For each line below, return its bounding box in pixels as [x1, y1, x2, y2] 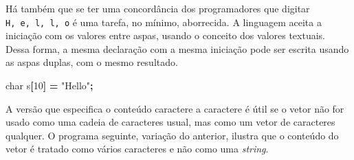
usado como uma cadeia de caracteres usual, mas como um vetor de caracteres [5, 115, 335, 129]
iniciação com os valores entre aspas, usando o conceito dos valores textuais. [5, 28, 325, 43]
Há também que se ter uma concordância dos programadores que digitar [5, 1, 310, 15]
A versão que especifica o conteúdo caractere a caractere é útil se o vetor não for [5, 101, 344, 115]
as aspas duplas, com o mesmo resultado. [5, 55, 178, 69]
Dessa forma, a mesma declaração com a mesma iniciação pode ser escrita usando [5, 41, 349, 56]
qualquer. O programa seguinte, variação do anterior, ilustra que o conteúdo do [5, 128, 339, 142]
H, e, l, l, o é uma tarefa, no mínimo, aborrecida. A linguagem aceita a [5, 14, 322, 29]
